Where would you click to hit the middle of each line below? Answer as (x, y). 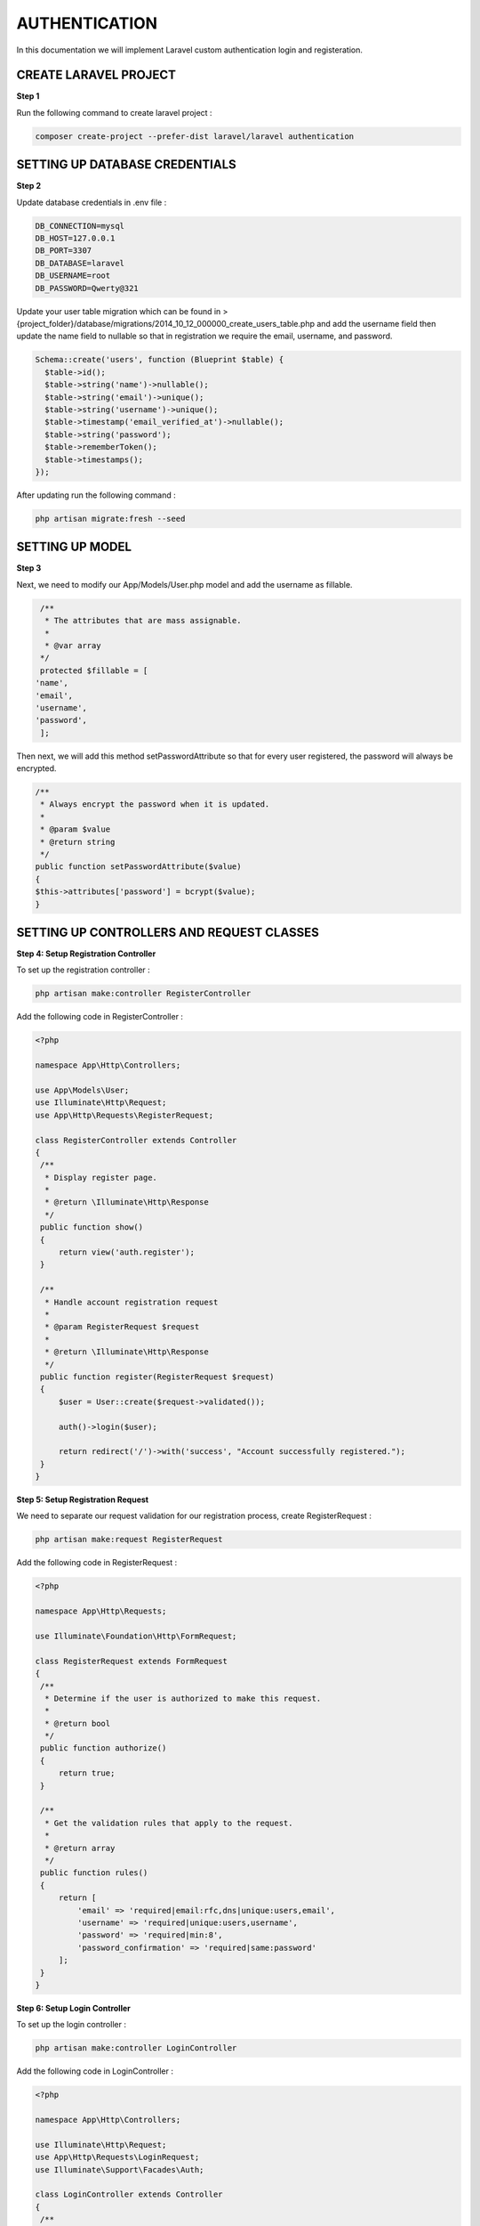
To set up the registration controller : (83, 970)
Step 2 (29, 186)
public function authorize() (104, 1748)
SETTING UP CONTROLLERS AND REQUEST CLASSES (168, 932)
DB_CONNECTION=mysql (80, 226)
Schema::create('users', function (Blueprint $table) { (160, 360)
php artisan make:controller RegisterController (143, 994)
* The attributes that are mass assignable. (143, 621)
